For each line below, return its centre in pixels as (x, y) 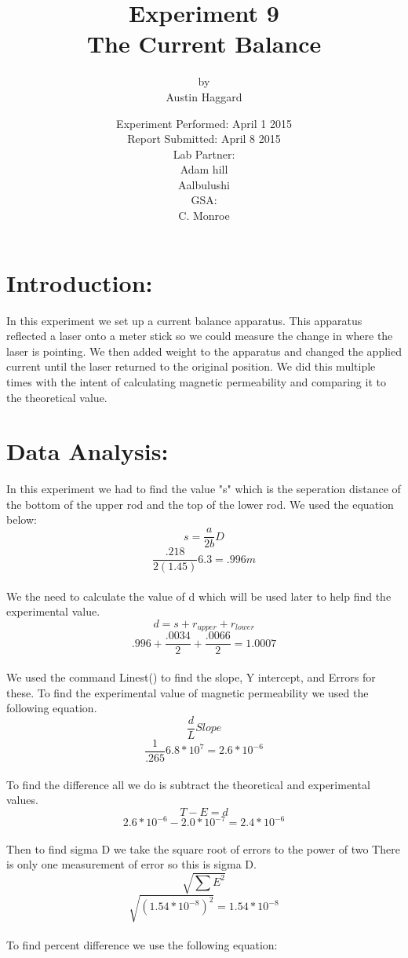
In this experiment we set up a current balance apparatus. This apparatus (184, 320)
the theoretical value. (57, 397)
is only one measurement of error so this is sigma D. (131, 864)
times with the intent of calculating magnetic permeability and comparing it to (196, 381)
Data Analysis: (87, 451)
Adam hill (204, 169)
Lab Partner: (204, 154)
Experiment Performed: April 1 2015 (204, 123)
